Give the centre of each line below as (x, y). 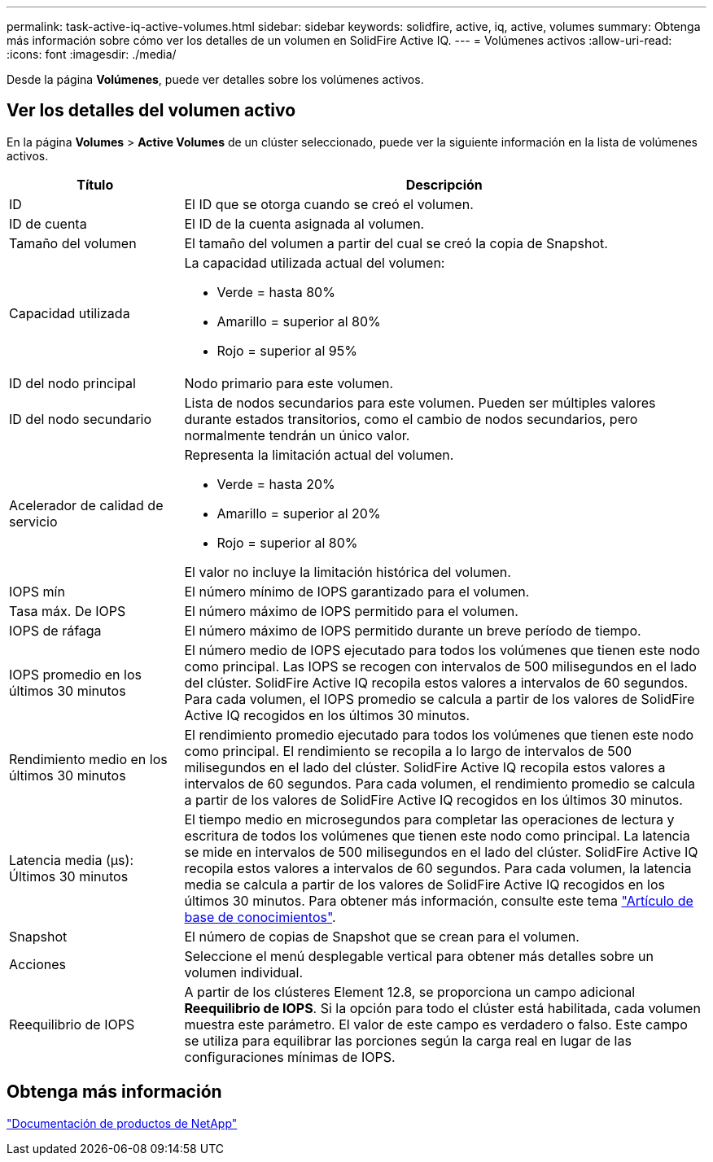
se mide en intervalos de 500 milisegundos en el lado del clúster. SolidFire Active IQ (441, 852)
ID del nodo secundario (81, 419)
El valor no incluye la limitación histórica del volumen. (348, 572)
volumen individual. (243, 972)
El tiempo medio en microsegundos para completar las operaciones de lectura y (429, 819)
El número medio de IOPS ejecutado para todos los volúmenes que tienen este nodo (442, 650)
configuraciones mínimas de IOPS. (290, 1057)
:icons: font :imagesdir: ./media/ (92, 54)
